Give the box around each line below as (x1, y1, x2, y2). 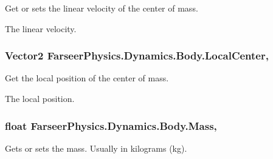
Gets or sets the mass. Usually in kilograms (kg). (5, 141, 187, 154)
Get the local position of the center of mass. (5, 72, 169, 84)
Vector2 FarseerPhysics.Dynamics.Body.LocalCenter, (5, 48, 269, 63)
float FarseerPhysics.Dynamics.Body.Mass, (5, 118, 217, 133)
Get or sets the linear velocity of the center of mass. (5, 2, 198, 14)
